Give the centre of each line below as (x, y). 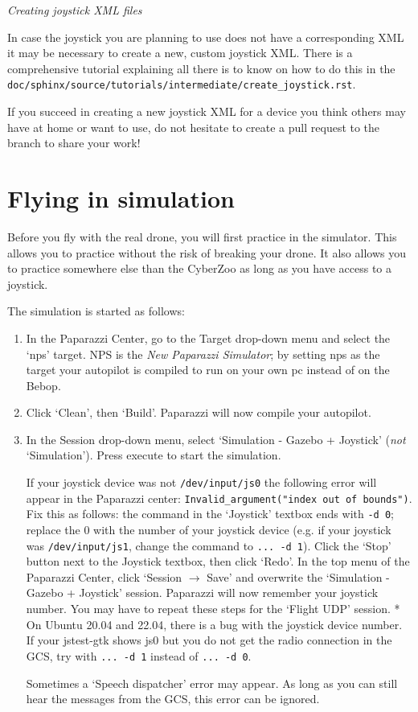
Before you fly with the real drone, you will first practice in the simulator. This (202, 236)
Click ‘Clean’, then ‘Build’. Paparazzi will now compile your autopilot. (199, 412)
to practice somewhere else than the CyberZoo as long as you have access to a (200, 268)
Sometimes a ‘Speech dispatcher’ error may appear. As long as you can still (212, 683)
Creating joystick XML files (75, 10)
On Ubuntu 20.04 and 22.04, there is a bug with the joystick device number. (214, 624)
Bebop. (43, 385)
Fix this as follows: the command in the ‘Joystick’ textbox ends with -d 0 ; (210, 514)
